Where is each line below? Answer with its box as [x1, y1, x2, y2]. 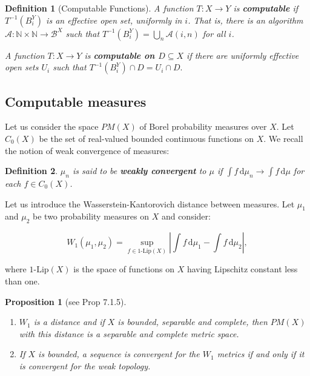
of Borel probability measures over [139, 120, 267, 133]
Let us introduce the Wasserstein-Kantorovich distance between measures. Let [5, 197, 295, 210]
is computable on [84, 49, 155, 61]
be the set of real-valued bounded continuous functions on [39, 132, 254, 144]
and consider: [161, 210, 211, 223]
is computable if [233, 2, 298, 14]
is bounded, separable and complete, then [117, 315, 268, 328]
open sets [5, 61, 39, 73]
